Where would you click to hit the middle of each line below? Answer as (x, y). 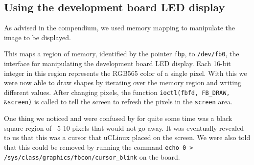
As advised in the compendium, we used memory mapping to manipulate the (119, 28)
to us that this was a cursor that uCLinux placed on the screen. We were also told (127, 137)
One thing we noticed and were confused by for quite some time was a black (118, 118)
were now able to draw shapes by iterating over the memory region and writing (123, 82)
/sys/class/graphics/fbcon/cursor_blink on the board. (92, 156)
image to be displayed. (37, 37)
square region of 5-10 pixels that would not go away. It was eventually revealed (124, 128)
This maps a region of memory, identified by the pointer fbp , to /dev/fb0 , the (122, 54)
